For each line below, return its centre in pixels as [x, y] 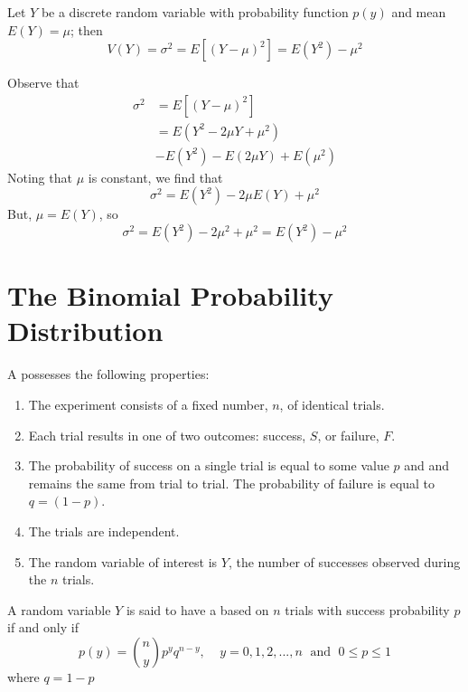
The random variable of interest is [123, 561]
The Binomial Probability [170, 295]
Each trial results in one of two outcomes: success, [167, 435]
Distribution [85, 331]
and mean [419, 12]
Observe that [43, 83]
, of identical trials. [332, 404]
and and [427, 465]
